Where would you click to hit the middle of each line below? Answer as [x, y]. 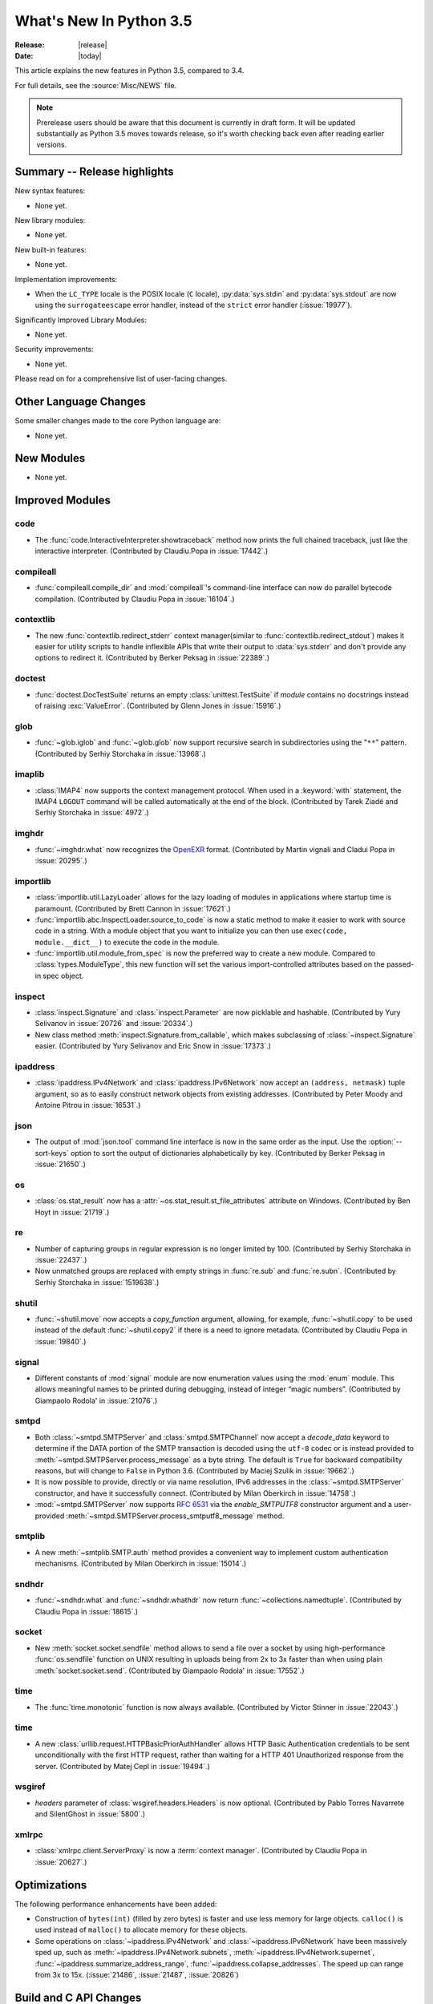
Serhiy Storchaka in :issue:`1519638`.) [97, 1282]
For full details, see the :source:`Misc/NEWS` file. [96, 85]
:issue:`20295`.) [61, 860]
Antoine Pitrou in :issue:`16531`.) [88, 1105]
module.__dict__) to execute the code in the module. [127, 942]
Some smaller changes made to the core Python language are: [118, 421]
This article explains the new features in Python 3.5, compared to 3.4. [129, 71]
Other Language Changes [80, 402]
